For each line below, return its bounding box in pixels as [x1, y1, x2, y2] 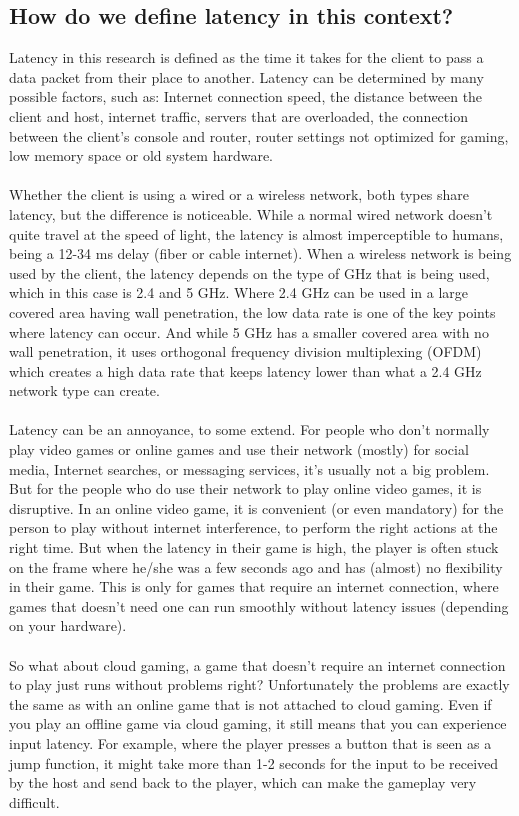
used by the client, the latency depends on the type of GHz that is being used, [9, 262, 490, 283]
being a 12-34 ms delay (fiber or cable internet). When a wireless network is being [9, 243, 512, 264]
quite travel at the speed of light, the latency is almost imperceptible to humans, [9, 223, 504, 244]
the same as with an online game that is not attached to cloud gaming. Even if [9, 693, 492, 714]
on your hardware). [9, 615, 127, 636]
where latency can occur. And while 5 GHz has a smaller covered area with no [9, 321, 489, 342]
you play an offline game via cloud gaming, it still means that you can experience [9, 713, 507, 734]
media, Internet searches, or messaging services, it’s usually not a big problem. [9, 458, 490, 479]
